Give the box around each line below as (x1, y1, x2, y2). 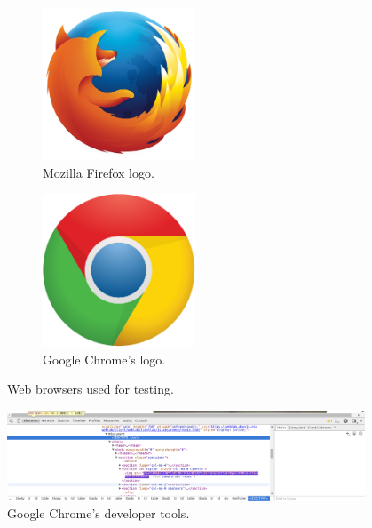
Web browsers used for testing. (7, 380, 174, 398)
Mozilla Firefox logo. (43, 163, 154, 181)
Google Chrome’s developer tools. (7, 504, 190, 523)
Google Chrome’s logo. (43, 349, 166, 368)
